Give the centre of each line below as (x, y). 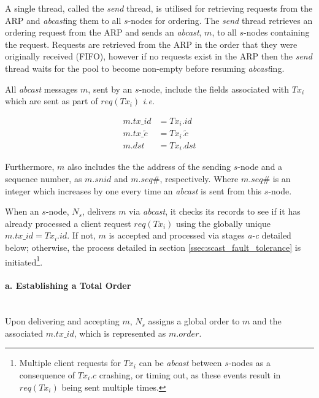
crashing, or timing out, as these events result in (190, 375)
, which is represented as (120, 333)
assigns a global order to (194, 321)
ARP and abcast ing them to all (63, 20)
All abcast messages (41, 89)
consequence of (47, 375)
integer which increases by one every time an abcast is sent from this (133, 190)
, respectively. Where (199, 179)
